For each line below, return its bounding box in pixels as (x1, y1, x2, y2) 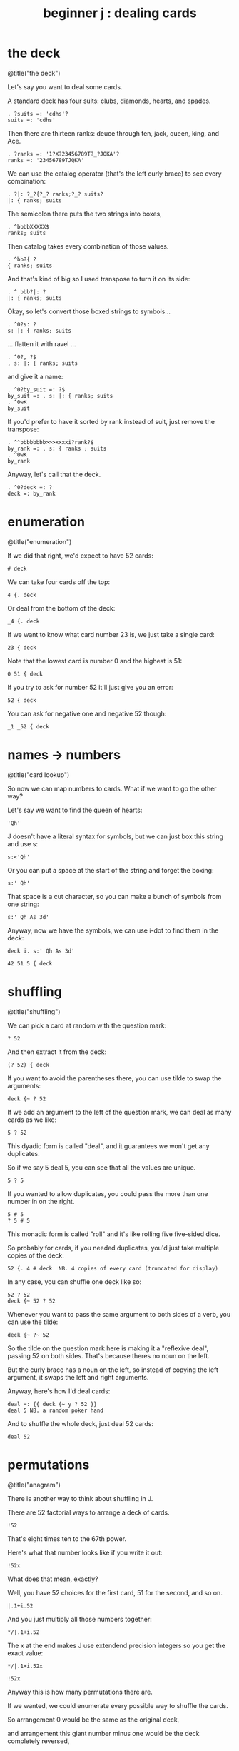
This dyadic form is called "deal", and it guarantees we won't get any (7, 1141, 210, 1150)
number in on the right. (7, 1197, 75, 1205)
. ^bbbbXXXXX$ (7, 223, 50, 230)
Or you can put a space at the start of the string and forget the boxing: (7, 866, 214, 874)
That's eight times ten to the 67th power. (7, 1534, 127, 1543)
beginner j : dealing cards (42, 5, 198, 21)
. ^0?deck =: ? (7, 483, 53, 491)
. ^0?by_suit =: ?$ (7, 386, 66, 393)
